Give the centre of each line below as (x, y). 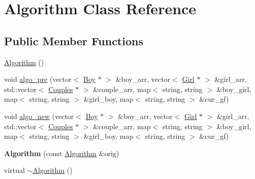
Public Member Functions (74, 40)
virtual (14, 170)
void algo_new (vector (39, 116)
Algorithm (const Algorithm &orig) (62, 153)
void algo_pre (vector (38, 79)
